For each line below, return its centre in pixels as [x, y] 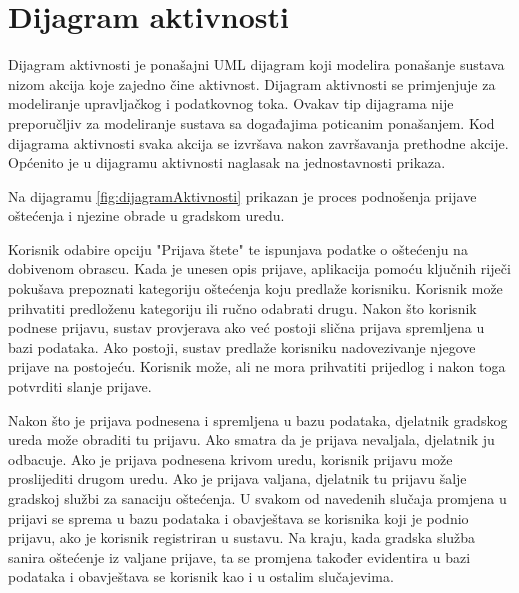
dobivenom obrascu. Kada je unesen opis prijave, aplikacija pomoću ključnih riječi [259, 268]
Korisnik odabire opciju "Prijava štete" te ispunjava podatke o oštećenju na [238, 248]
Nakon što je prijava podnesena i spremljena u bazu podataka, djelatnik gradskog [258, 419]
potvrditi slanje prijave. [80, 386]
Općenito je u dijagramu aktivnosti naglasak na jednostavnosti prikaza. [227, 162]
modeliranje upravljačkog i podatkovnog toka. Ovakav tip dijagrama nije [231, 103]
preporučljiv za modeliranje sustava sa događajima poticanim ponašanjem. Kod [251, 122]
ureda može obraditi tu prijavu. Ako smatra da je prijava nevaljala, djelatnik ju [251, 439]
